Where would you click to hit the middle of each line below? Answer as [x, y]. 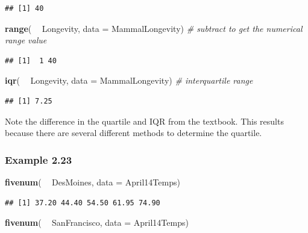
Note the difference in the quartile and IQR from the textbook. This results [144, 121]
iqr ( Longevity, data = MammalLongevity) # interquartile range [129, 80]
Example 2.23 [39, 159]
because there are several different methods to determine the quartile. [134, 133]
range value [26, 40]
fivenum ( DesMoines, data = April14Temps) [93, 182]
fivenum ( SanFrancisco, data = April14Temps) [97, 222]
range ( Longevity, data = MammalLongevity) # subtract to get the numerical [154, 28]
